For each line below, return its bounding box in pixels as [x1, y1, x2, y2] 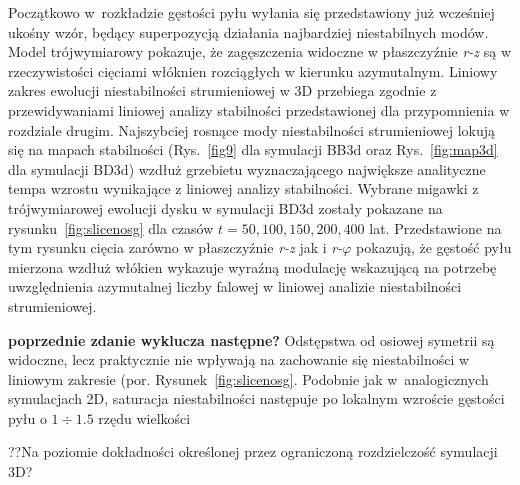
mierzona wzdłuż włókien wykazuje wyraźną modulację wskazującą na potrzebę [8, 256, 497, 277]
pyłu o [8, 407, 47, 428]
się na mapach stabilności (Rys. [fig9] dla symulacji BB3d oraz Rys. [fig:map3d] [8, 139, 498, 160]
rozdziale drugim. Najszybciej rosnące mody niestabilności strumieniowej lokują [8, 119, 496, 140]
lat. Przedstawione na [369, 217, 502, 238]
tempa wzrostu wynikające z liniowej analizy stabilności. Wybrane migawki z [8, 178, 479, 199]
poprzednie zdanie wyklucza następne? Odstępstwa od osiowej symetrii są [8, 329, 495, 350]
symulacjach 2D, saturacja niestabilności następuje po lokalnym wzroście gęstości [8, 388, 505, 409]
